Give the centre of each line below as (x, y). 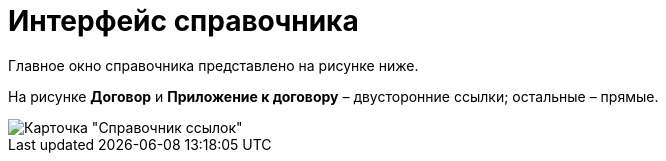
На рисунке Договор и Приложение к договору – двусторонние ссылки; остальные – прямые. (333, 96)
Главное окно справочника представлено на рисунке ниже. (213, 65)
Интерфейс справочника (183, 21)
